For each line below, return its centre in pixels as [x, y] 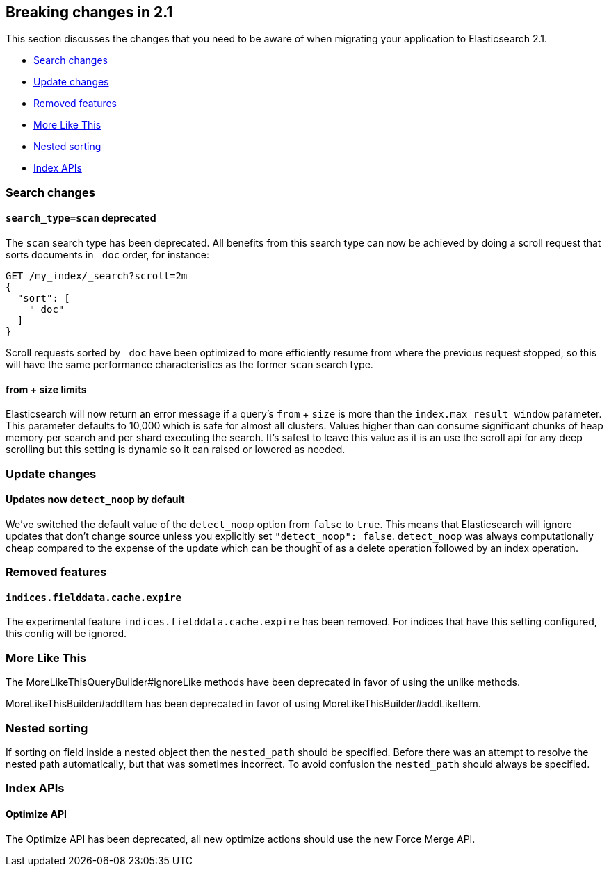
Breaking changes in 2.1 [89, 12]
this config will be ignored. [66, 634]
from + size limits [46, 389]
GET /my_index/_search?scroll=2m [97, 276]
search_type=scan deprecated [81, 218]
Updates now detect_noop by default [95, 500]
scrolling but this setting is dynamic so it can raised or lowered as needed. [176, 450]
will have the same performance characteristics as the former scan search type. [189, 365]
